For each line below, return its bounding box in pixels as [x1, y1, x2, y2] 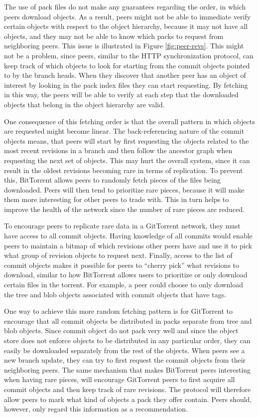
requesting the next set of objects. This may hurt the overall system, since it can [4, 155, 250, 165]
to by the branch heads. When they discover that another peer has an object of [4, 70, 246, 80]
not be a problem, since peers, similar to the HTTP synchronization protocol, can [4, 50, 254, 60]
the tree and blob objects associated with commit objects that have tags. [4, 289, 227, 299]
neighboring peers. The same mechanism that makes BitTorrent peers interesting [4, 364, 251, 375]
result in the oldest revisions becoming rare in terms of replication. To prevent [4, 165, 243, 175]
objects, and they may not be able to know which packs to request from [4, 30, 224, 41]
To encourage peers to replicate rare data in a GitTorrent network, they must [4, 220, 241, 231]
